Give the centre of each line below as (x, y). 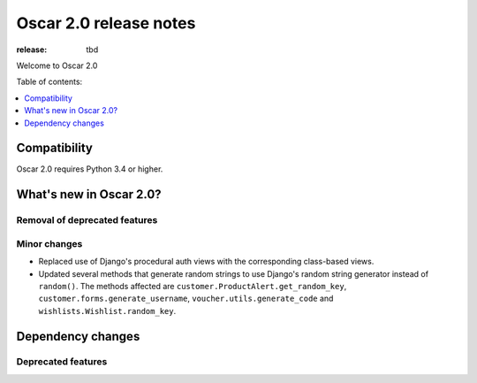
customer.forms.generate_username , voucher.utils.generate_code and (186, 299)
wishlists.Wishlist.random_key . (107, 310)
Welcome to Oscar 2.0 (57, 65)
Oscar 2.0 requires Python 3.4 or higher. (90, 169)
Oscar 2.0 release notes (106, 23)
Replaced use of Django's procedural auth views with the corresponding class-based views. (206, 262)
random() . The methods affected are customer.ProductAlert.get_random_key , (193, 286)
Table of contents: (49, 82)
